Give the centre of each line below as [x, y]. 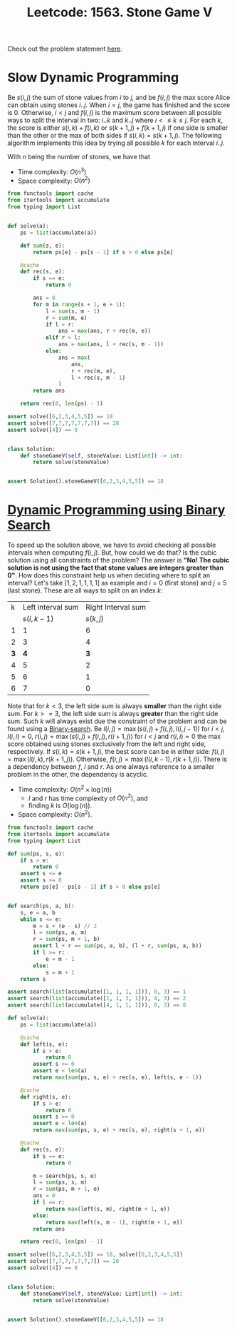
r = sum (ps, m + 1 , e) [67, 1189]
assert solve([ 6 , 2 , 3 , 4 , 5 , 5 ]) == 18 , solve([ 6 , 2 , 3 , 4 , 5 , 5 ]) [95, 1255]
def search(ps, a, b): [41, 906]
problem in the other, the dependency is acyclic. [78, 775]
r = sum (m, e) [66, 318]
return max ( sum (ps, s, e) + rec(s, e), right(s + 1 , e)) [119, 1130]
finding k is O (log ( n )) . [60, 806]
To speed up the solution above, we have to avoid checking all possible [112, 545]
